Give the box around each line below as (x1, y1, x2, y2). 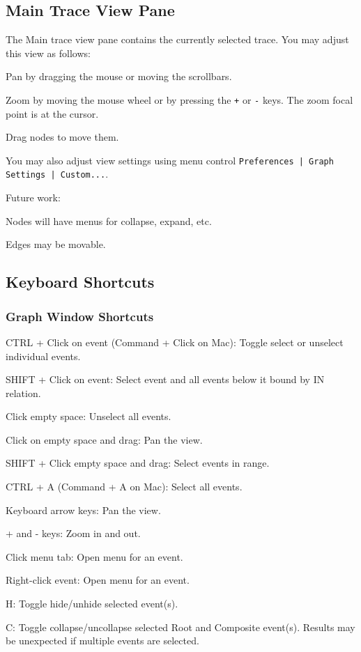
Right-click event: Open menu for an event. (6, 573, 190, 587)
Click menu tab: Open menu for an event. (6, 549, 183, 564)
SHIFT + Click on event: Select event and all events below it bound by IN (6, 372, 325, 387)
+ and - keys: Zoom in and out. (6, 526, 141, 541)
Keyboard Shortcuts (6, 271, 155, 293)
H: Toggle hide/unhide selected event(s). (6, 596, 178, 611)
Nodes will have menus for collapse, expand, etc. (6, 213, 212, 228)
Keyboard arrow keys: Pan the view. (6, 502, 161, 517)
